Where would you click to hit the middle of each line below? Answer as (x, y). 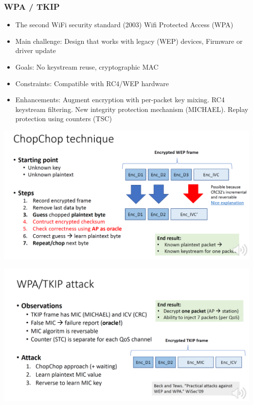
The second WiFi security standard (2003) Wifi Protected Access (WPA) (124, 25)
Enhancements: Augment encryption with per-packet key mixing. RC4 (120, 100)
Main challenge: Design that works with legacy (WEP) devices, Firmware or (129, 41)
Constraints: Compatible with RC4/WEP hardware (92, 83)
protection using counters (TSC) (63, 119)
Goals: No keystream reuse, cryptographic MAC (87, 67)
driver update (36, 50)
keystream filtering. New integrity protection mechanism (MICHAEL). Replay (132, 109)
